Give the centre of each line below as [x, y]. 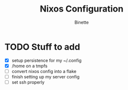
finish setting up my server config [45, 76]
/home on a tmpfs [29, 66]
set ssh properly [28, 82]
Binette [82, 22]
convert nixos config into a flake [44, 71]
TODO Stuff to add [42, 47]
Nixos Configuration [82, 9]
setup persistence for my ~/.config [46, 60]
